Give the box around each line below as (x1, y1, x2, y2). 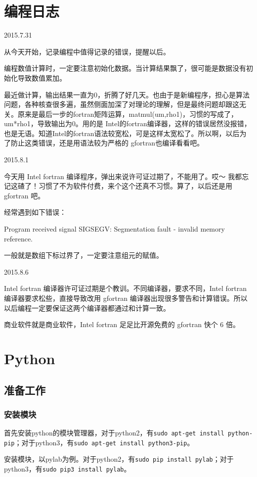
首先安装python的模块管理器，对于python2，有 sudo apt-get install (4, 428, 224, 438)
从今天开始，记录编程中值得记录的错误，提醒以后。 (4, 46, 170, 56)
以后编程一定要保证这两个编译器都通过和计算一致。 (4, 302, 170, 313)
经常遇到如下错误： (4, 207, 66, 217)
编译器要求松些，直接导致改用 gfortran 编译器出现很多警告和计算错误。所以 (4, 293, 248, 303)
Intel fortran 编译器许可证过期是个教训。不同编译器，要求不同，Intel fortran (4, 283, 247, 293)
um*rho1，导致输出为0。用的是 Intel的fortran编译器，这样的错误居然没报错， (4, 118, 251, 129)
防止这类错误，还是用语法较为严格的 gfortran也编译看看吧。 (10, 138, 204, 148)
